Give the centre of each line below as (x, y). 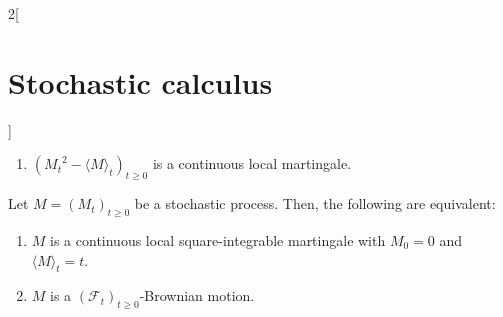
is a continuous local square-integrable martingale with (218, 239)
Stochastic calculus (140, 81)
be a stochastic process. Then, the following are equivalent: (315, 203)
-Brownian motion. (197, 295)
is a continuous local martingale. (252, 163)
